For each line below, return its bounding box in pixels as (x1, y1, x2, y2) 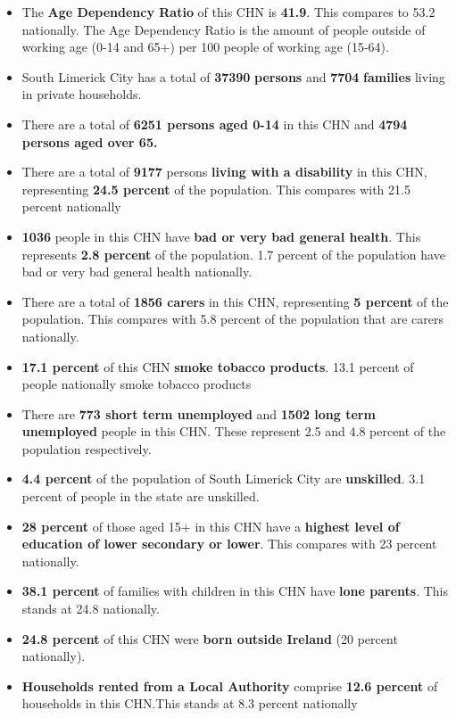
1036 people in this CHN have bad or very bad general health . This (21, 227, 421, 245)
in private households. (21, 85, 142, 103)
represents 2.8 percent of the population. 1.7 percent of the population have (21, 244, 445, 263)
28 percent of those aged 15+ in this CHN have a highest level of (21, 516, 400, 535)
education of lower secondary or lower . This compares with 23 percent (21, 534, 437, 553)
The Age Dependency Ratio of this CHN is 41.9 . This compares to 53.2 (21, 3, 435, 21)
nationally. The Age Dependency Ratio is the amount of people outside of (21, 20, 426, 38)
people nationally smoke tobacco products (21, 375, 252, 393)
